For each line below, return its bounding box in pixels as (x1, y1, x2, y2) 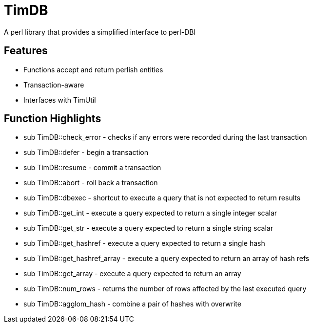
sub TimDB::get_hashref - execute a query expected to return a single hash (23, 239, 265, 248)
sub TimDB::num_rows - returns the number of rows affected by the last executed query (23, 284, 307, 293)
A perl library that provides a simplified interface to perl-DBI (4, 27, 196, 36)
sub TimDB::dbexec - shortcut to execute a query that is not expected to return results (23, 194, 301, 202)
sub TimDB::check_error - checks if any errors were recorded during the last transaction (23, 133, 307, 142)
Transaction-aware (23, 80, 84, 89)
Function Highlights (4, 112, 101, 125)
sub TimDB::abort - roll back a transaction (23, 178, 158, 187)
